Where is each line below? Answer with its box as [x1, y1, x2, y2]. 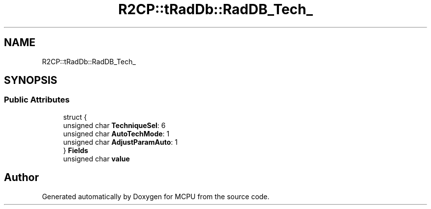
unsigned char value [63, 154, 130, 163]
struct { [63, 112, 87, 121]
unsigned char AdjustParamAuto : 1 [63, 137, 178, 146]
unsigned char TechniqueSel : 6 [63, 121, 166, 130]
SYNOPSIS [4, 74, 58, 87]
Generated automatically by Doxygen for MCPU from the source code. [42, 192, 270, 201]
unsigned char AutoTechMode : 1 [63, 129, 170, 138]
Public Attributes [4, 95, 70, 105]
